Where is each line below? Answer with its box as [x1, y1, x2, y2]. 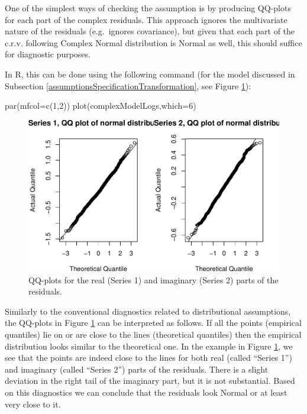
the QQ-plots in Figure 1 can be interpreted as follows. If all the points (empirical [5, 316, 302, 329]
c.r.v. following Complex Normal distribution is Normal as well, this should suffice [5, 36, 302, 48]
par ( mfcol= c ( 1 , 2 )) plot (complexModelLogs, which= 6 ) [5, 99, 196, 112]
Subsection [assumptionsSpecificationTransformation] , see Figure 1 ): [5, 79, 251, 92]
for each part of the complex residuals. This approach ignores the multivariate [5, 13, 287, 25]
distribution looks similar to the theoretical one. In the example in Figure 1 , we [5, 339, 293, 352]
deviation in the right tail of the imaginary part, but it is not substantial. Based [5, 374, 295, 387]
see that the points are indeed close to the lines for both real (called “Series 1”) [5, 351, 292, 364]
